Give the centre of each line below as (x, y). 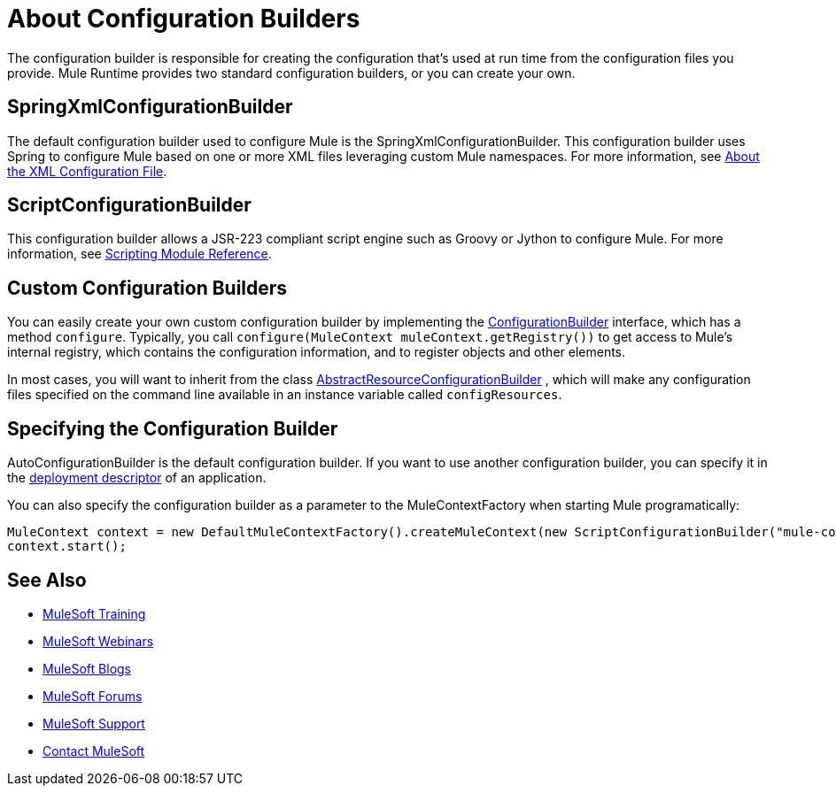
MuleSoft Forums (93, 696)
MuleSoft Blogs (87, 668)
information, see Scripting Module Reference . (139, 254)
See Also (47, 580)
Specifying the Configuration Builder (173, 428)
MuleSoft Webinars (98, 641)
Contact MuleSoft (94, 751)
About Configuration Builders (184, 19)
